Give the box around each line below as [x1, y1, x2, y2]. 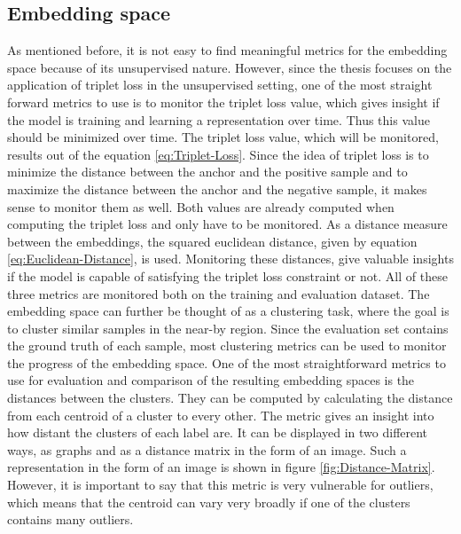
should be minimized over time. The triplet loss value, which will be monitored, [7, 128, 439, 146]
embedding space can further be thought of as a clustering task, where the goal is [7, 302, 449, 320]
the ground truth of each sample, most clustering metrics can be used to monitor [7, 336, 447, 355]
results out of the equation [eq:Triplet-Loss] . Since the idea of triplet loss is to [7, 145, 429, 163]
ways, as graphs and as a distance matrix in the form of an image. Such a [7, 440, 407, 459]
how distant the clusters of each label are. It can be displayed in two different [7, 423, 428, 442]
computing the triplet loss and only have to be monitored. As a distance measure [7, 215, 448, 233]
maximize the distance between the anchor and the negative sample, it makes [7, 179, 427, 198]
